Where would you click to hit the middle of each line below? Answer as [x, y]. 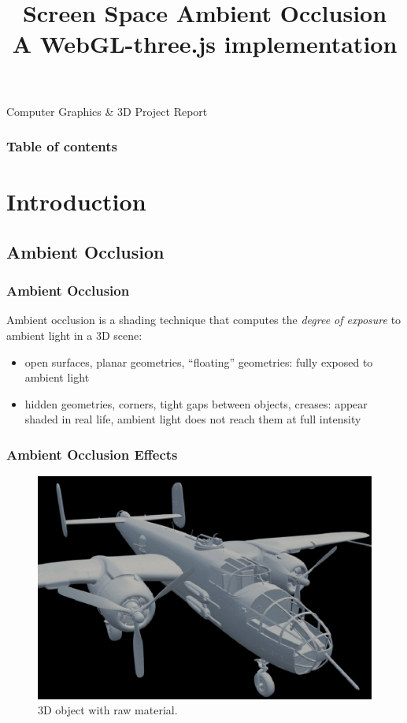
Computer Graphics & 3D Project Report [107, 111]
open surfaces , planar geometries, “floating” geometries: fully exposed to [199, 361]
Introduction [76, 201]
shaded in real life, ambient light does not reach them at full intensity [193, 419]
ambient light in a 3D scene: [74, 335]
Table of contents [62, 146]
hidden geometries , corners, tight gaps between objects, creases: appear [196, 403]
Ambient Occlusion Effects [92, 454]
